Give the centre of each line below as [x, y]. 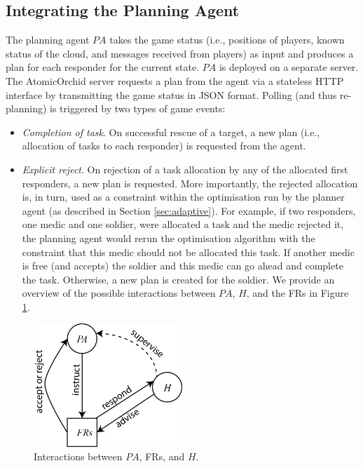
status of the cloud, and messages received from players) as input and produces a [180, 53]
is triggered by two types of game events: [138, 108]
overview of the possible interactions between [119, 293]
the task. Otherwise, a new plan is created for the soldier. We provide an [178, 279]
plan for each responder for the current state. [103, 67]
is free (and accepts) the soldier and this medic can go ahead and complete [183, 266]
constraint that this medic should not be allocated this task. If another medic [188, 252]
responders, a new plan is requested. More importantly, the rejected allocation [190, 183]
